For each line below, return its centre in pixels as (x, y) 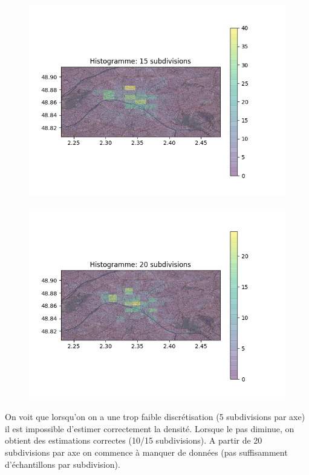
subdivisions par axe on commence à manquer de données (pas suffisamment (146, 452)
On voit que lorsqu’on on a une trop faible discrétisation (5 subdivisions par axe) (155, 417)
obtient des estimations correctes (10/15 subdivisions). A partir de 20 (134, 440)
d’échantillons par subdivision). (63, 464)
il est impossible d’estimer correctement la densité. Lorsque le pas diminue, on (150, 428)
